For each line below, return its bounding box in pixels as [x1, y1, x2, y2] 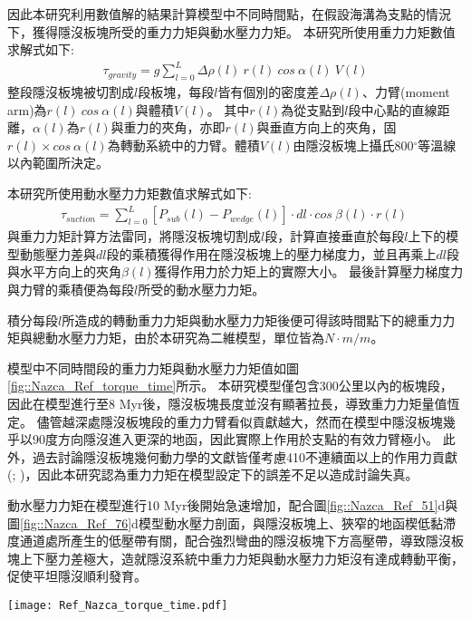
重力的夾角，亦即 [123, 118, 226, 137]
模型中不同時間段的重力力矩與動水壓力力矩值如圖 [7, 358, 299, 377]
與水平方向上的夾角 [7, 262, 121, 281]
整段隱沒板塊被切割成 [7, 82, 134, 102]
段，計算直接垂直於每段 [264, 227, 405, 246]
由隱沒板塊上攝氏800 [293, 135, 414, 154]
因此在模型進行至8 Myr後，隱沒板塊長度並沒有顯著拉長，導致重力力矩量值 [7, 393, 447, 412]
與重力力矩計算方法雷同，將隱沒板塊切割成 [7, 227, 261, 246]
